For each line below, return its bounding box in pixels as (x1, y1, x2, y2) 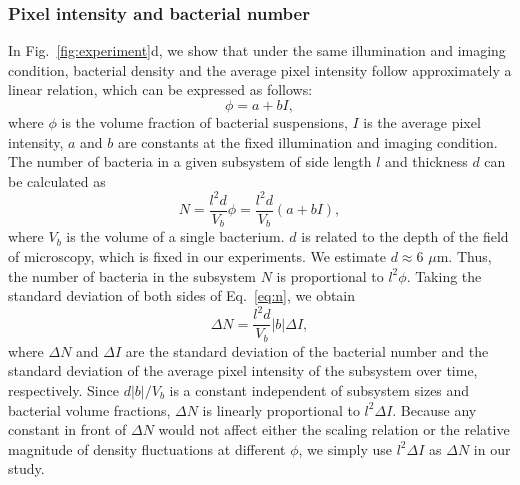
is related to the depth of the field (301, 226, 509, 247)
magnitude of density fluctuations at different (8, 438, 286, 459)
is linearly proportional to (202, 399, 360, 420)
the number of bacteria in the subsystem (8, 265, 257, 286)
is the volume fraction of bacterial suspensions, (61, 112, 348, 132)
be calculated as (8, 170, 106, 191)
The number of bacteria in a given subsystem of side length (8, 151, 372, 172)
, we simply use (298, 438, 392, 459)
